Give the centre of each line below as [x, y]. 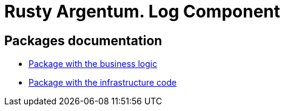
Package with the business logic [93, 64]
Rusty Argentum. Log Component [142, 11]
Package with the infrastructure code [103, 83]
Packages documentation [83, 40]
